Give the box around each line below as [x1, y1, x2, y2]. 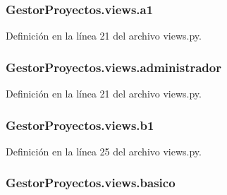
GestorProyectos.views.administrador [6, 58, 221, 76]
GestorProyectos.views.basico [6, 174, 176, 191]
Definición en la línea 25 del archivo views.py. [6, 143, 202, 158]
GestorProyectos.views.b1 [6, 116, 154, 134]
